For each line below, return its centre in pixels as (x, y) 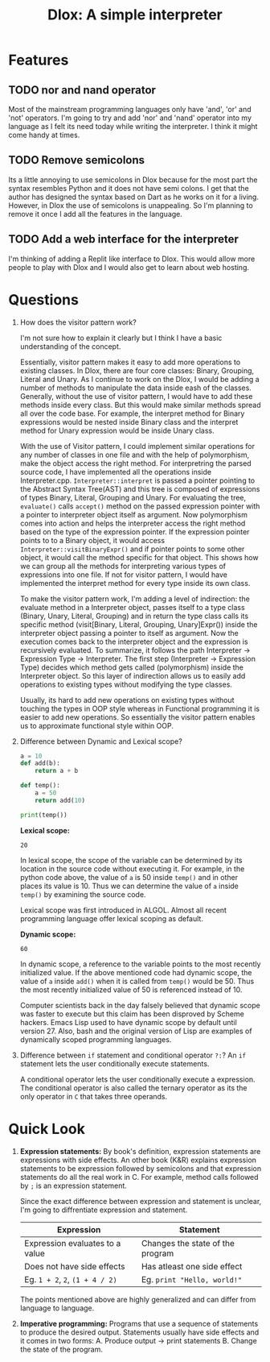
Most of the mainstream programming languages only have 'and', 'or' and (130, 109)
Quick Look (47, 1129)
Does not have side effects (74, 1266)
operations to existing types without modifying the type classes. (126, 684)
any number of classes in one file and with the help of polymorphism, (135, 455)
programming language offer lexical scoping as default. (111, 918)
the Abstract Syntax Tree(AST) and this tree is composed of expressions (140, 488)
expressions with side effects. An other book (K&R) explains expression (138, 1160)
